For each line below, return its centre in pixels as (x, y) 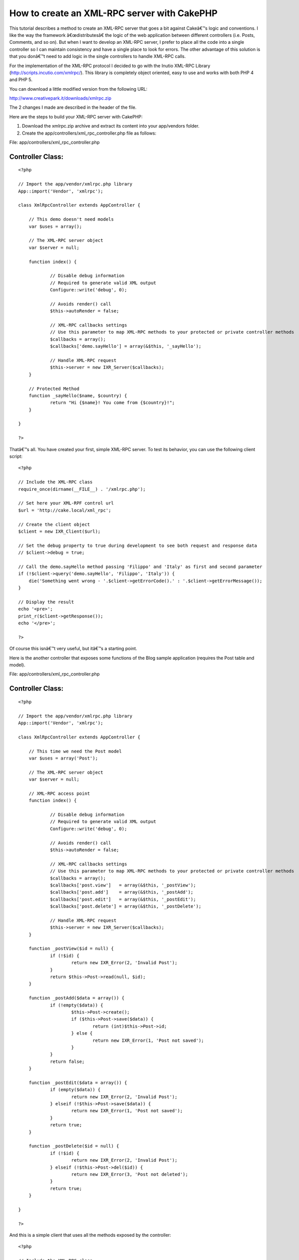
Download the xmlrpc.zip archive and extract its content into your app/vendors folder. (111, 126)
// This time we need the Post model (75, 751)
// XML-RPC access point (59, 793)
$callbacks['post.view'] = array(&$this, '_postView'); (123, 885)
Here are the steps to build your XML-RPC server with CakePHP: (76, 116)
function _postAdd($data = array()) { (77, 998)
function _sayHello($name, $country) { (78, 395)
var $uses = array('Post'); (63, 758)
